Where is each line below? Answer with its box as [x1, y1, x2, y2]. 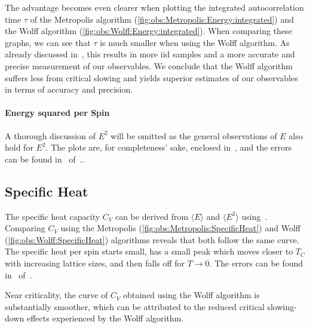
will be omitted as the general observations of [111, 129, 277, 142]
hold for [5, 141, 33, 154]
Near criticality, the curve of [5, 289, 108, 301]
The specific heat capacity [5, 210, 100, 222]
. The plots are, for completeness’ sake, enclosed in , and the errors [45, 141, 292, 154]
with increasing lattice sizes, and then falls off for [5, 256, 185, 269]
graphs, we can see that [5, 36, 91, 48]
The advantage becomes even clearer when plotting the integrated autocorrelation [5, 1, 304, 13]
